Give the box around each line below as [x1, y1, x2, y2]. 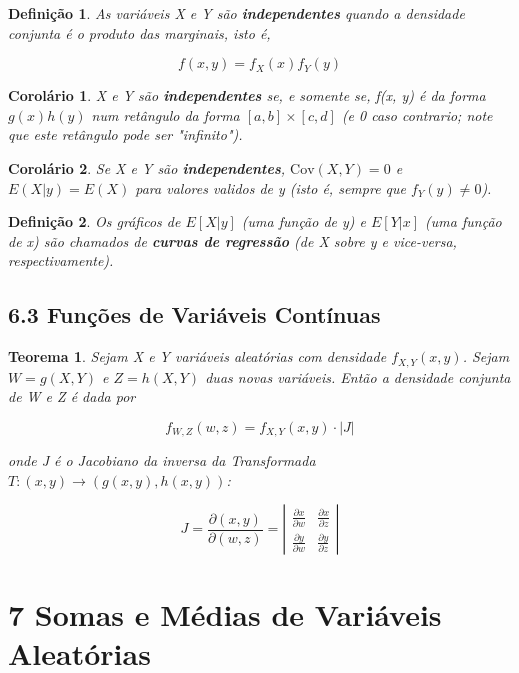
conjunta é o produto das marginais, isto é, [8, 22, 271, 43]
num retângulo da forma [91, 104, 240, 125]
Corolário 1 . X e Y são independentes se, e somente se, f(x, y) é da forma [8, 85, 486, 106]
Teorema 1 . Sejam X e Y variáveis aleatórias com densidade [8, 346, 387, 367]
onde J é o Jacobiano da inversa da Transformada [8, 450, 316, 471]
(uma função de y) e [241, 211, 367, 232]
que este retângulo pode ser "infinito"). [8, 124, 243, 145]
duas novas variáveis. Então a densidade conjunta [205, 366, 511, 387]
